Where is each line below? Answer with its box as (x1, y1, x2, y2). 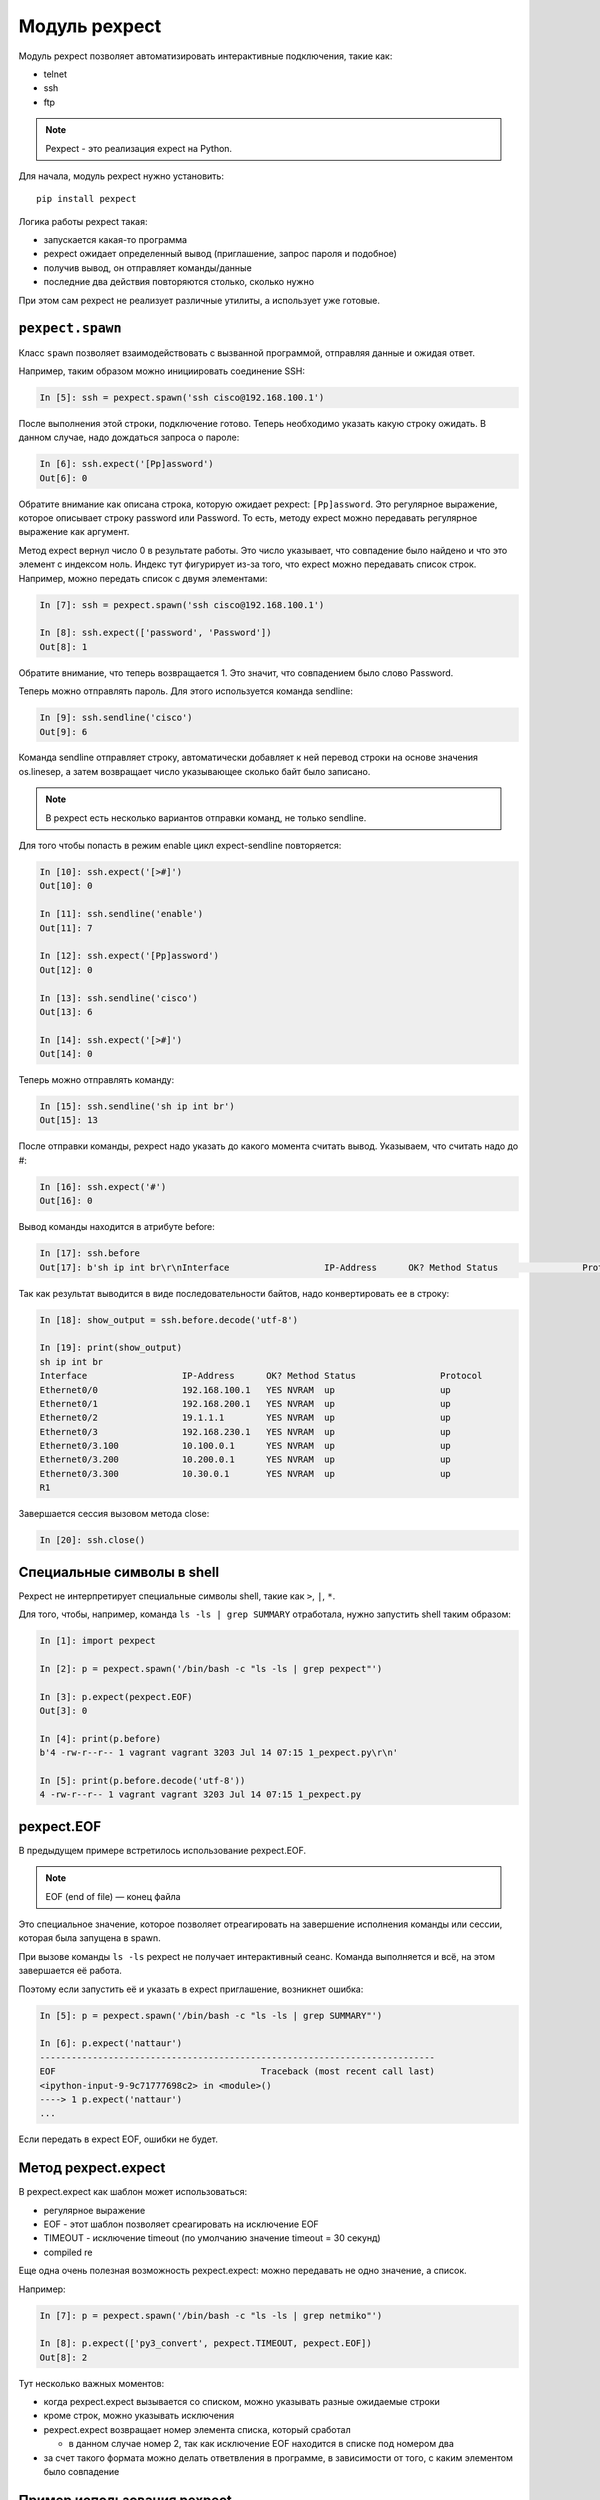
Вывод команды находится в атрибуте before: (18, 1221, 215, 1233)
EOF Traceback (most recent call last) (39, 2066, 435, 2077)
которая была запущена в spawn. (18, 1932, 162, 1944)
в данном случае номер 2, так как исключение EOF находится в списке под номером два (68, 2438, 455, 2450)
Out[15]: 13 (39, 1115, 99, 1126)
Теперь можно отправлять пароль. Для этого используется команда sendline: (18, 685, 354, 697)
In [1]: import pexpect (39, 1635, 157, 1647)
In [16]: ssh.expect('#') (39, 1181, 167, 1192)
